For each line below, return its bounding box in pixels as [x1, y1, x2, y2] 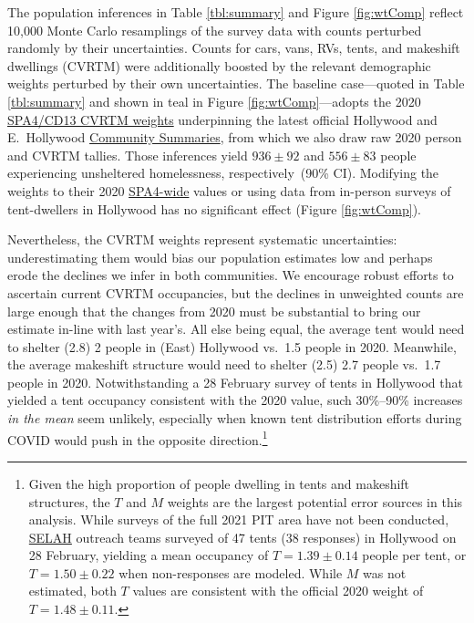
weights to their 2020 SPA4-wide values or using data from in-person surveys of [7, 181, 451, 200]
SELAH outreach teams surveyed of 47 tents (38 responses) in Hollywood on [28, 527, 457, 546]
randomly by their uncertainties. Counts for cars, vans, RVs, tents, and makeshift [7, 38, 460, 57]
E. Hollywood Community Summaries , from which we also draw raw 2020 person [7, 128, 462, 147]
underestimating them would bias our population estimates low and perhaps [7, 247, 433, 266]
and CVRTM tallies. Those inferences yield [7, 145, 248, 164]
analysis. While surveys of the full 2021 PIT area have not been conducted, [28, 510, 449, 529]
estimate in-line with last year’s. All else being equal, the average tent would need [7, 319, 465, 338]
